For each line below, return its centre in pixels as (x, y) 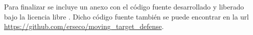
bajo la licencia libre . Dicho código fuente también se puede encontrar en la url (126, 16)
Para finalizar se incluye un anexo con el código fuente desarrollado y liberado (124, 6)
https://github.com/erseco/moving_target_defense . (84, 26)
